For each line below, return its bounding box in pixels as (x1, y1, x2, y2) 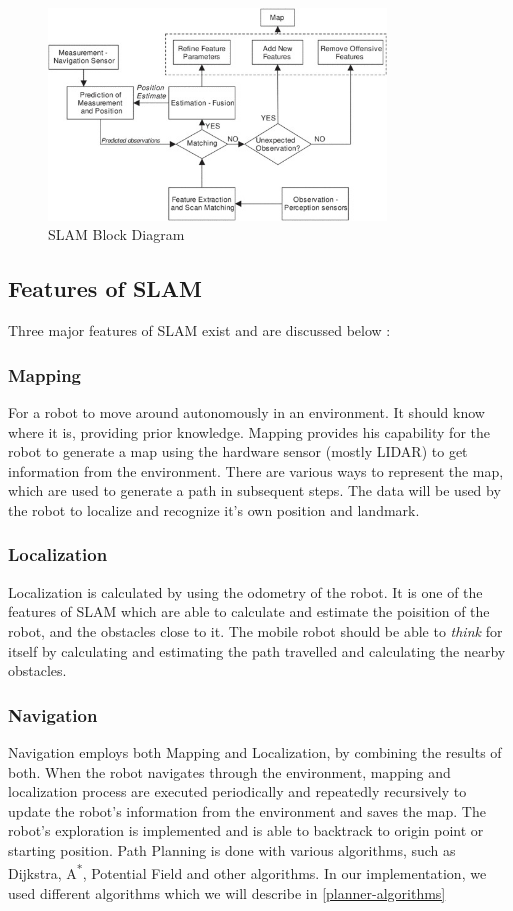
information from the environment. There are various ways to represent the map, (8, 460, 504, 481)
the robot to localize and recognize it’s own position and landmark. (8, 499, 420, 520)
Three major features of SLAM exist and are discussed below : (8, 320, 391, 341)
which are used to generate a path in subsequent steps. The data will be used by (8, 480, 501, 501)
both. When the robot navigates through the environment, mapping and (8, 761, 451, 782)
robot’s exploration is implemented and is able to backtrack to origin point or (8, 820, 484, 841)
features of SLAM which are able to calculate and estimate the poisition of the (8, 601, 490, 622)
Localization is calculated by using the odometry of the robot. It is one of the (8, 581, 483, 602)
